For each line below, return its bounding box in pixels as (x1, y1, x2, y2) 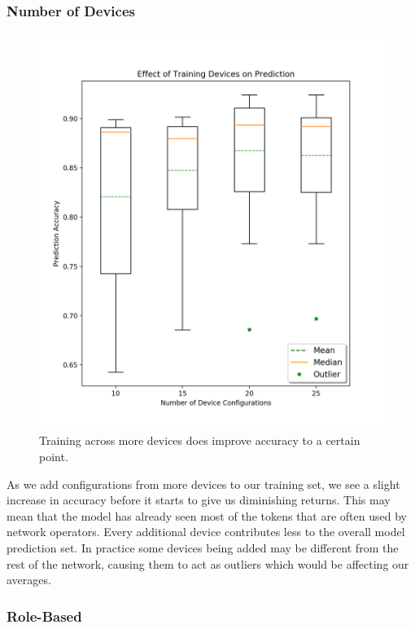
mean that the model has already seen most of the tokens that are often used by (7, 507, 407, 524)
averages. (7, 571, 51, 588)
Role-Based (7, 605, 82, 626)
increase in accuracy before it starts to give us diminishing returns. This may (7, 491, 391, 508)
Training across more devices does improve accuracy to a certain (39, 432, 360, 449)
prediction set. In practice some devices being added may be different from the (7, 539, 399, 556)
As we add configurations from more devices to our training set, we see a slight (7, 475, 400, 492)
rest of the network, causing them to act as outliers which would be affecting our (7, 555, 409, 572)
